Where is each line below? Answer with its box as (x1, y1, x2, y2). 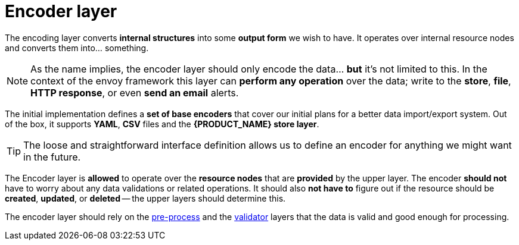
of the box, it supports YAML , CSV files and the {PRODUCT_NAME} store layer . (5, 118, 319, 129)
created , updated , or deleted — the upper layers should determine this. (5, 193, 286, 203)
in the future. (23, 150, 81, 163)
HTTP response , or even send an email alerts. (30, 86, 239, 99)
